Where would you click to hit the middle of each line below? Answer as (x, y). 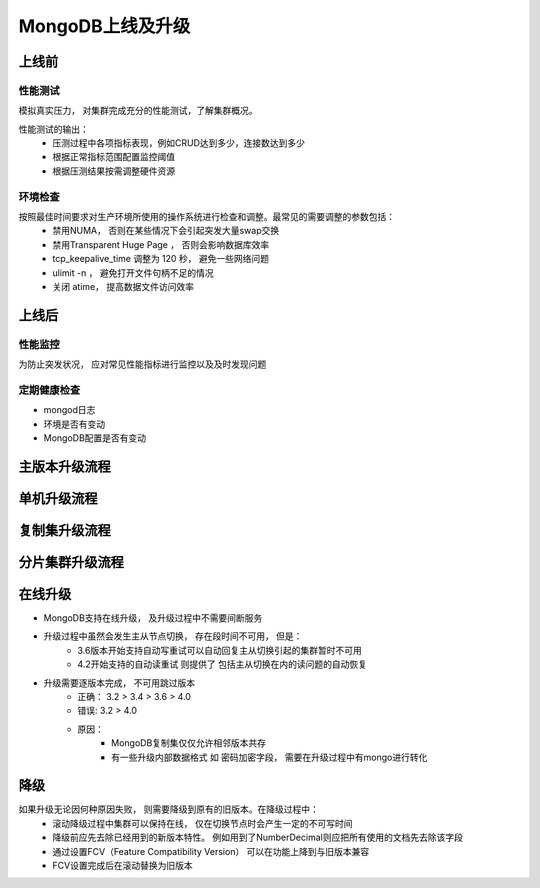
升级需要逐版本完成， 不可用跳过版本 (119, 682)
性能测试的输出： (53, 129)
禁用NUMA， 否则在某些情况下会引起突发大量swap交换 (166, 231)
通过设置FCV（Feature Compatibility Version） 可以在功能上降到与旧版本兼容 (211, 851)
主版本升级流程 (64, 466)
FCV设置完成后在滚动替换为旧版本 (123, 865)
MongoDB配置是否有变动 (95, 438)
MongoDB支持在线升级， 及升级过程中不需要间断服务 (153, 618)
